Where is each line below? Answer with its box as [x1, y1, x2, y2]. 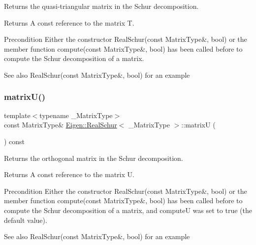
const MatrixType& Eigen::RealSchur [4, 120, 117, 130]
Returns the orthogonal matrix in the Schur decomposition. [4, 153, 183, 163]
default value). [4, 214, 47, 225]
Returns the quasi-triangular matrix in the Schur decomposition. [4, 1, 199, 11]
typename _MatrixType [39, 110, 113, 120]
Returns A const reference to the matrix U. [4, 169, 134, 180]
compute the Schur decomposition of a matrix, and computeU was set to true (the [4, 205, 252, 215]
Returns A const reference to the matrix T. [4, 17, 134, 28]
